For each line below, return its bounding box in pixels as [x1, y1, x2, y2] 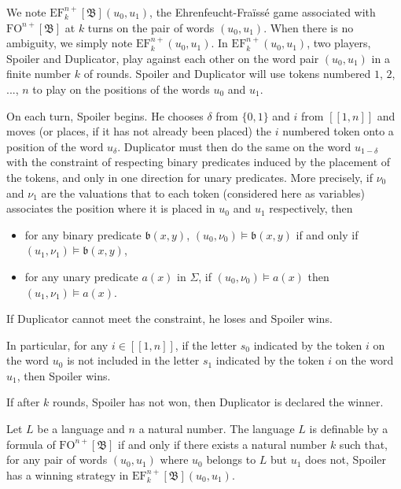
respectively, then [269, 200, 353, 217]
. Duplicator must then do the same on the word [117, 138, 351, 154]
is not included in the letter [67, 352, 200, 369]
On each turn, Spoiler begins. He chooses [6, 107, 204, 124]
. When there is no [263, 19, 354, 35]
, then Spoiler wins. [17, 367, 111, 383]
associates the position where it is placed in [6, 200, 215, 217]
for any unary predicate [24, 268, 138, 284]
